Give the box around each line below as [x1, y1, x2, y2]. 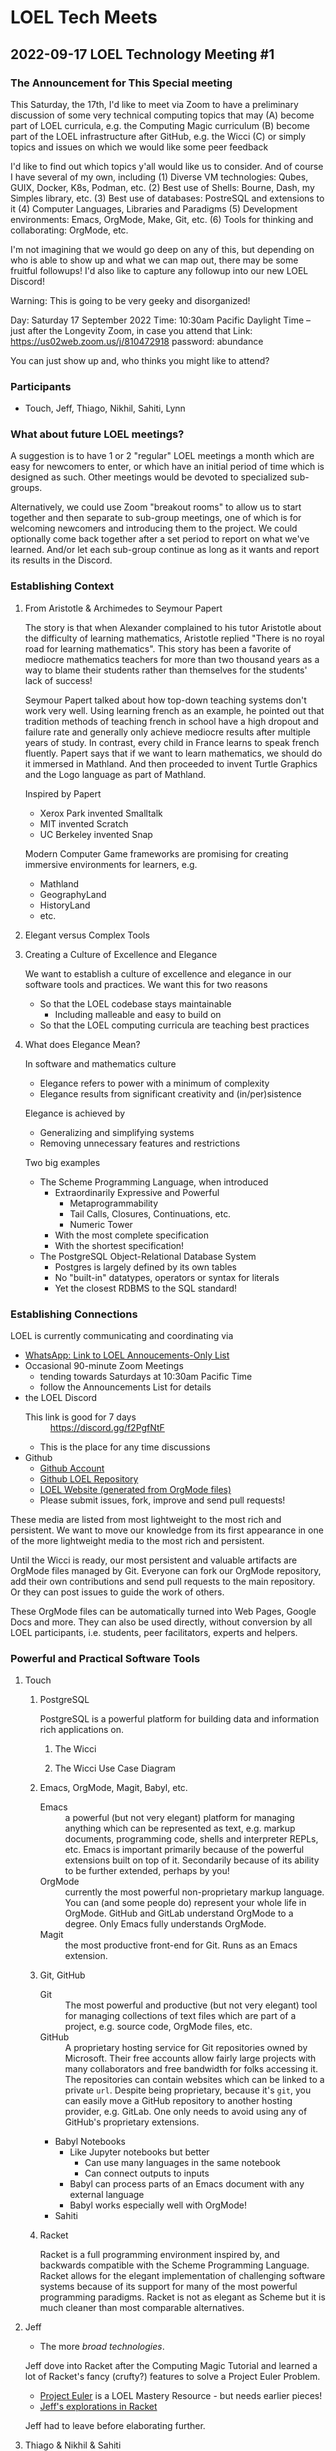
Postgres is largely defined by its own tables [54, 1261, 237, 1273]
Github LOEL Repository [39, 1473, 139, 1485]
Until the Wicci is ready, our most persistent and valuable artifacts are [10, 1554, 298, 1566]
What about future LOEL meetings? [10, 427, 185, 441]
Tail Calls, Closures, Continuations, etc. [69, 1207, 232, 1220]
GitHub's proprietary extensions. [64, 2116, 200, 2128]
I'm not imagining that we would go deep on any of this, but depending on [10, 243, 315, 255]
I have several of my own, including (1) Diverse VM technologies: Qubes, [10, 171, 309, 183]
